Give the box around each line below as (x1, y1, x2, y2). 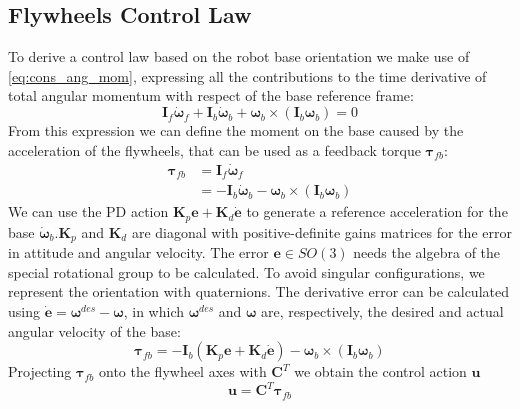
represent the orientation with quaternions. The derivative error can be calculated (8, 281, 509, 302)
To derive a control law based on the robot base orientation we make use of (8, 46, 470, 67)
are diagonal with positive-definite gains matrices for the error (131, 221, 512, 242)
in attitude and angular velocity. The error (8, 242, 269, 263)
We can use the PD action (8, 201, 169, 222)
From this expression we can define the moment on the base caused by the (8, 120, 464, 141)
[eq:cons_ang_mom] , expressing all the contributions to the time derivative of (8, 65, 487, 86)
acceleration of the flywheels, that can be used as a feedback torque (8, 139, 421, 160)
